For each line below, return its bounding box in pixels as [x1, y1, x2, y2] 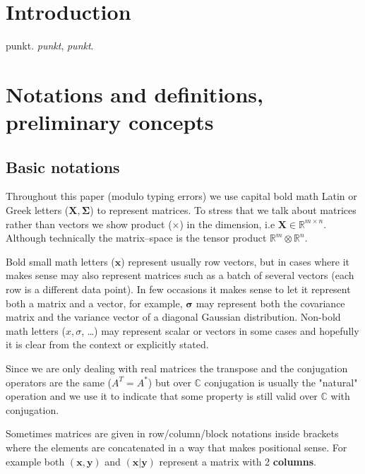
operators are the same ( [6, 374, 112, 389]
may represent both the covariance [196, 295, 345, 310]
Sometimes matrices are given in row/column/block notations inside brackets [6, 426, 339, 441]
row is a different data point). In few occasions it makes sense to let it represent [6, 282, 351, 297]
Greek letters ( [6, 203, 69, 218]
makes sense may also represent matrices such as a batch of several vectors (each [6, 268, 354, 283]
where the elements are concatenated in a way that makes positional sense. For [6, 439, 347, 454]
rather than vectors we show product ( [6, 216, 172, 231]
